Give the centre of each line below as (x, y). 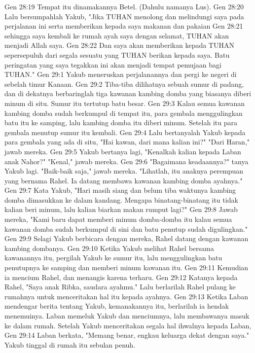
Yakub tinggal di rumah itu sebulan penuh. (70, 344)
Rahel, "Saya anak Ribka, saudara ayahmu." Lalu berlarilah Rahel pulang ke (120, 287)
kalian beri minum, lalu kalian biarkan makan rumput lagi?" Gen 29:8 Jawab (121, 209)
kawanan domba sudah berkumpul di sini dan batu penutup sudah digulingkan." (126, 229)
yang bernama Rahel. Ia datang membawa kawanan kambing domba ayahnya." (124, 180)
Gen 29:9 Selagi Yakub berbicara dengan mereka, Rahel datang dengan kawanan (127, 238)
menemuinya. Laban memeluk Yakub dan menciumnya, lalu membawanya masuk (127, 316)
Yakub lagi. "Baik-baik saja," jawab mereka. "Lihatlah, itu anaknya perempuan (124, 171)
